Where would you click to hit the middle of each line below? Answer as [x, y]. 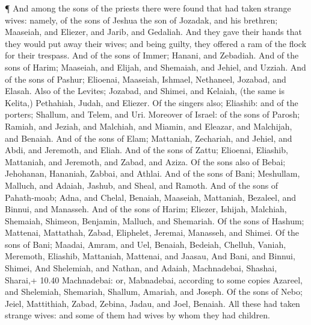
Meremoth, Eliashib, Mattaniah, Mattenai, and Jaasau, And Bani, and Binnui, [150, 256]
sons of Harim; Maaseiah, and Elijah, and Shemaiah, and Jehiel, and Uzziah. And [155, 67]
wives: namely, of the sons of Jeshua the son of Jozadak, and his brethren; [141, 20]
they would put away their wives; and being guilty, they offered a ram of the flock [156, 43]
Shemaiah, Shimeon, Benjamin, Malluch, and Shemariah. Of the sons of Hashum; [155, 220]
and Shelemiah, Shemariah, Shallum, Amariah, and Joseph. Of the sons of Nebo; [154, 292]
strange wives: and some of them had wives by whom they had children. [137, 315]
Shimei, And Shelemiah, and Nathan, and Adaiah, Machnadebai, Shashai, [141, 268]
